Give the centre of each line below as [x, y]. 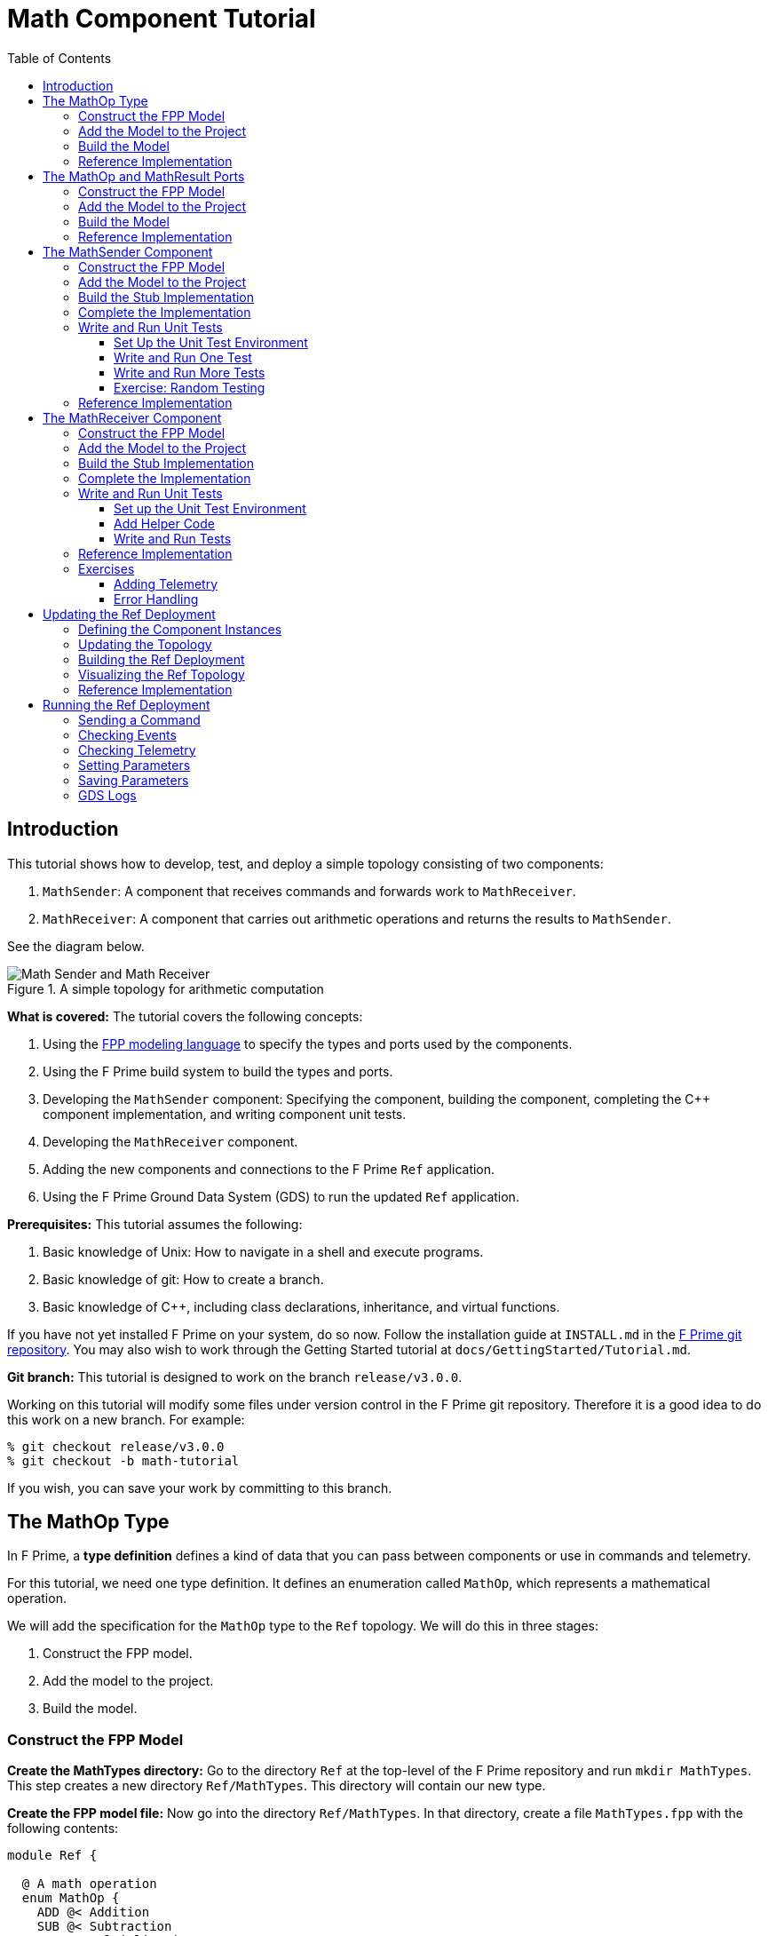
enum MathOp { [71, 1898]
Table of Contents [59, 58]
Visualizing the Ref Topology [162, 674]
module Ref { [52, 1856]
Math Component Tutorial [162, 19]
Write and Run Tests [173, 538]
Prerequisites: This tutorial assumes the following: [155, 1224]
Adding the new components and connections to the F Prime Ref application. [269, 1169]
